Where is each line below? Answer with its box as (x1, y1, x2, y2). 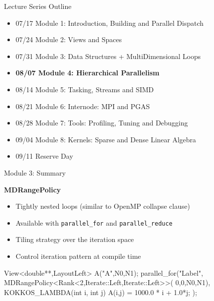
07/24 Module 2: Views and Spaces (15, 34, 122, 45)
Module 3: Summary (4, 167, 66, 178)
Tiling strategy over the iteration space (15, 234, 134, 244)
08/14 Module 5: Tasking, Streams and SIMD (15, 84, 154, 94)
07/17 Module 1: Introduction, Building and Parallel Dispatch (15, 17, 204, 28)
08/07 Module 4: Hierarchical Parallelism (15, 67, 160, 78)
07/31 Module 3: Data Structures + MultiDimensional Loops (15, 51, 201, 61)
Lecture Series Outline (4, 1, 72, 11)
